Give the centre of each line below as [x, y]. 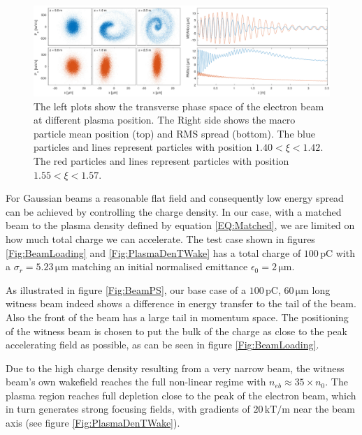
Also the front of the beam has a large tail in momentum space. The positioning [177, 317]
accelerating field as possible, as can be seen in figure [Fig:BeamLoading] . [162, 345]
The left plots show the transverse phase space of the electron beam [179, 106]
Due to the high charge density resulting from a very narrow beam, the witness [175, 368]
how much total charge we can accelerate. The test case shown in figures [160, 238]
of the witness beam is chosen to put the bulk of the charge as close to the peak [176, 331]
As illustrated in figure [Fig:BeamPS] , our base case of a [126, 289]
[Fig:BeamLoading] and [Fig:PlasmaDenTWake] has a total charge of [153, 252]
